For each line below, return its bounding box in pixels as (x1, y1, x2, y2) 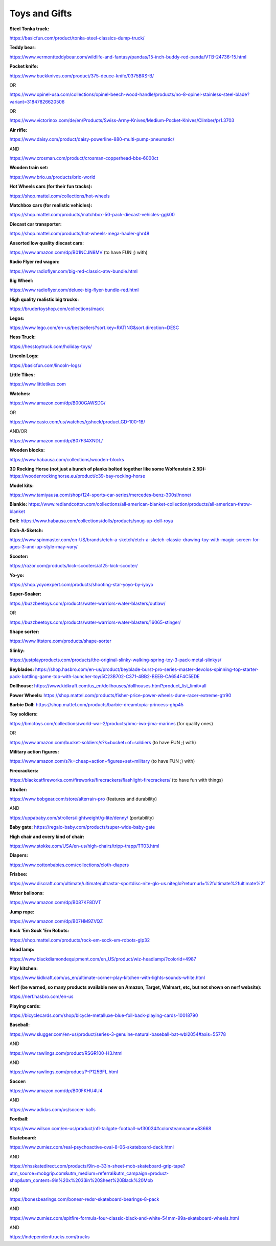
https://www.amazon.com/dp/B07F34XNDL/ (9, 437, 103, 443)
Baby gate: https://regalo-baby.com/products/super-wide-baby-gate (9, 824, 155, 830)
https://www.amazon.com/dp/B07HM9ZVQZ (9, 918, 103, 925)
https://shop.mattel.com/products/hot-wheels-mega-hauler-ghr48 (9, 231, 150, 237)
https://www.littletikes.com (9, 381, 66, 387)
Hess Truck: (9, 334, 36, 340)
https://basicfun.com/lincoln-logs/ (9, 362, 82, 369)
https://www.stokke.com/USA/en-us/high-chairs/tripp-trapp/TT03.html (9, 843, 159, 849)
